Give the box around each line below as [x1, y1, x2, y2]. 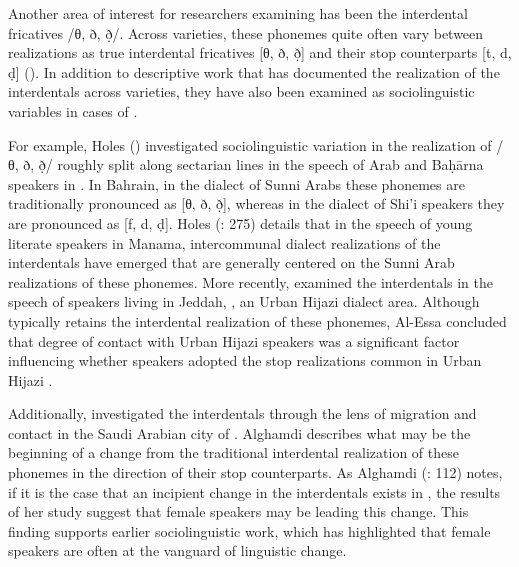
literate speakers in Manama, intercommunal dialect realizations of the [8, 232, 441, 253]
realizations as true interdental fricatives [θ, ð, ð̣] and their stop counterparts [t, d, [8, 42, 512, 63]
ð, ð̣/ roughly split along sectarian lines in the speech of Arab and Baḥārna [23, 154, 484, 175]
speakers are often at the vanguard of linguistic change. [8, 540, 347, 561]
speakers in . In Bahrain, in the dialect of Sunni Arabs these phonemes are [8, 173, 465, 194]
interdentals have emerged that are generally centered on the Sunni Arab [8, 252, 455, 273]
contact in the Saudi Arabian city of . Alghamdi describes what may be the [8, 422, 471, 443]
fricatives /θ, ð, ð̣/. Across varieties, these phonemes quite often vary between [8, 22, 484, 43]
